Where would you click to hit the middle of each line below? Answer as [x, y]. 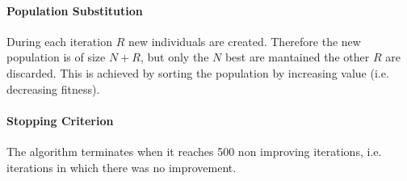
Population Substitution [75, 10]
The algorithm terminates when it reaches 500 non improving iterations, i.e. [194, 151]
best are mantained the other [297, 57]
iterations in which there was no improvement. [122, 167]
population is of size [56, 57]
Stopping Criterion [60, 120]
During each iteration [59, 41]
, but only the [174, 57]
